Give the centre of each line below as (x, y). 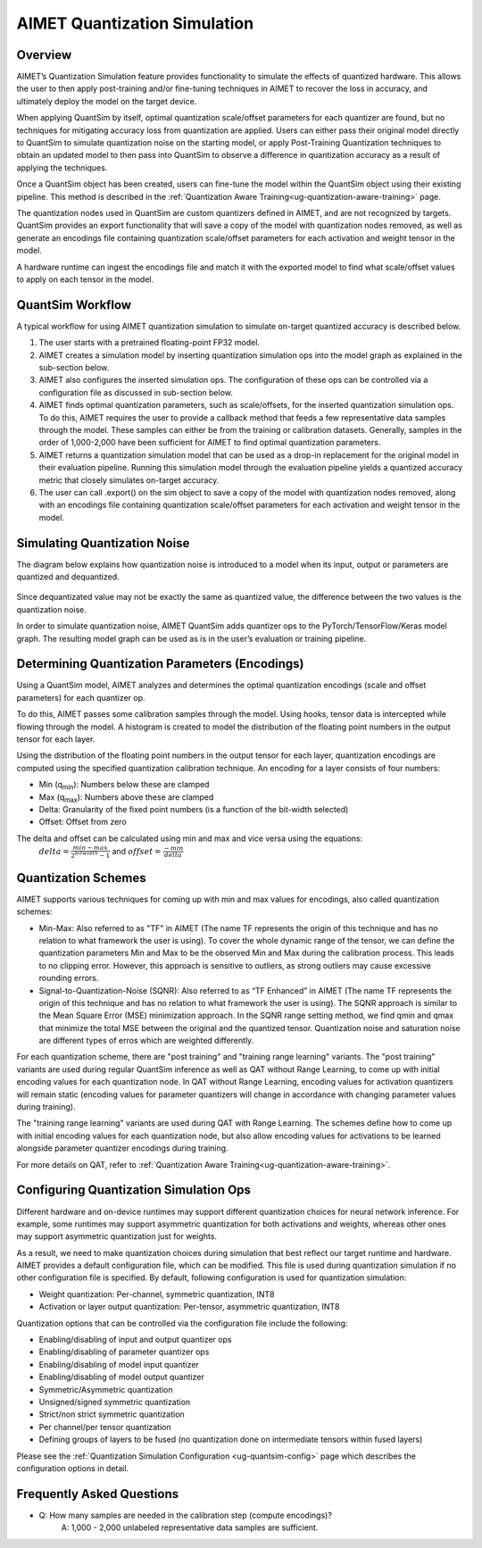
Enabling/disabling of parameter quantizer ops (124, 1352)
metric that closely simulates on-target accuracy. (129, 480)
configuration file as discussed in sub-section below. (136, 392)
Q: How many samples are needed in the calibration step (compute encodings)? (185, 1515)
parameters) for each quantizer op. (81, 697)
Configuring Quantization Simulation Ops (134, 1190)
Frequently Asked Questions (98, 1494)
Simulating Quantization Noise (103, 543)
